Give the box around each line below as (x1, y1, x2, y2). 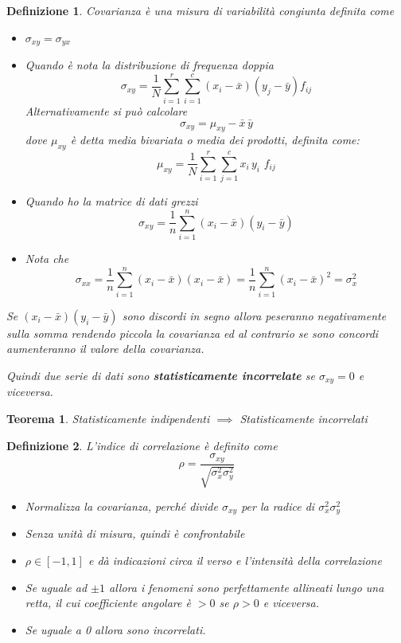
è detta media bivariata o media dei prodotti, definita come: (70, 131, 360, 148)
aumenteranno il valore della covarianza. (6, 340, 204, 357)
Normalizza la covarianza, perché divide (25, 498, 218, 515)
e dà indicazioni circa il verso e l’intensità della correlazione (88, 552, 382, 569)
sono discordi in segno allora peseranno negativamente (122, 307, 387, 323)
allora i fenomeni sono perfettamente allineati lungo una (109, 578, 384, 595)
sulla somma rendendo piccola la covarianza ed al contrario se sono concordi (6, 324, 379, 341)
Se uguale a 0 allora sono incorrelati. (25, 621, 206, 637)
